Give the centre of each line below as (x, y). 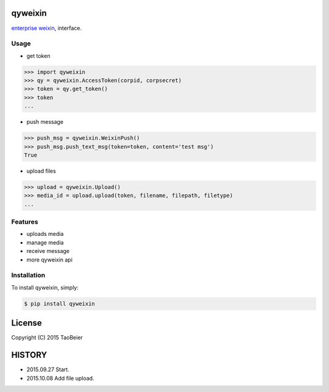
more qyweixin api (50, 260)
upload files (41, 171)
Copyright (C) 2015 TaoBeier (47, 338)
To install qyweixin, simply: (45, 287)
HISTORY (29, 355)
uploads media (45, 234)
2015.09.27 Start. (48, 369)
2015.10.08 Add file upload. (60, 378)
